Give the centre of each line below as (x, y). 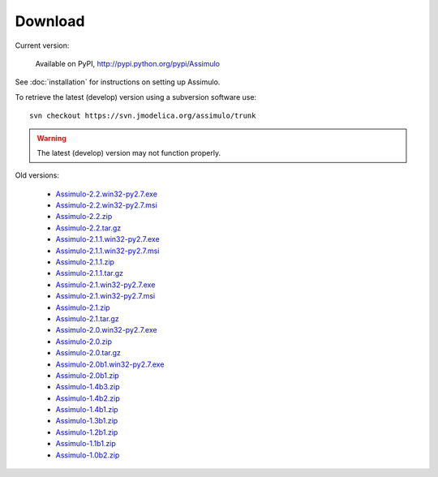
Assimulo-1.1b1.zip (86, 444)
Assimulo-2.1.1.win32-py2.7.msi (107, 251)
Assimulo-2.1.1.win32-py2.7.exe (107, 239)
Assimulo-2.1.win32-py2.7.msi (105, 296)
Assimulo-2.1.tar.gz (87, 318)
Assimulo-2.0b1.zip (87, 375)
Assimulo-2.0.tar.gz (88, 353)
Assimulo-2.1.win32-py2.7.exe (105, 285)
